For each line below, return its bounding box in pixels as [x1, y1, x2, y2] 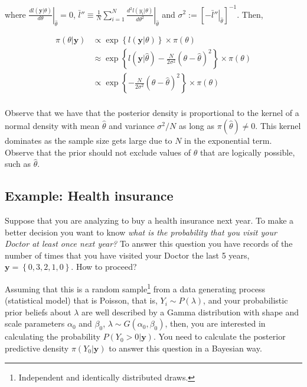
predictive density [5, 342, 69, 354]
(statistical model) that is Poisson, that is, [5, 294, 158, 307]
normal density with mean [5, 120, 100, 132]
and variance [109, 120, 155, 132]
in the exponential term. [184, 134, 272, 147]
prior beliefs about [5, 305, 71, 318]
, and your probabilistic [203, 294, 288, 307]
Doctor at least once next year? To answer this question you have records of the [5, 237, 293, 250]
